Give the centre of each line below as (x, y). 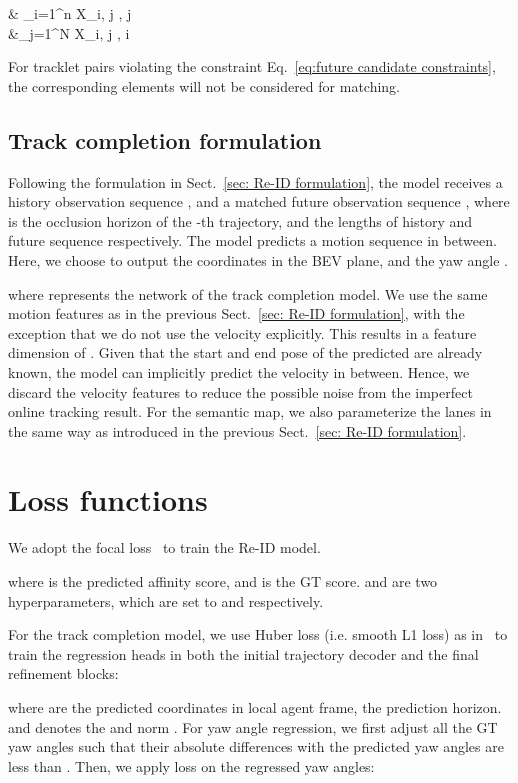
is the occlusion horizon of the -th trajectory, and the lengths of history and (240, 220)
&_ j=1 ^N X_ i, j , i (69, 32)
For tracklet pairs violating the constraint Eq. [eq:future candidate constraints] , (252, 66)
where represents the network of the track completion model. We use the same (248, 293)
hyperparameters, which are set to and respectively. (166, 600)
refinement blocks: (63, 673)
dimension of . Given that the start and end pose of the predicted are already (245, 352)
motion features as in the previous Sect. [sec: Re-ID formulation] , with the (236, 313)
